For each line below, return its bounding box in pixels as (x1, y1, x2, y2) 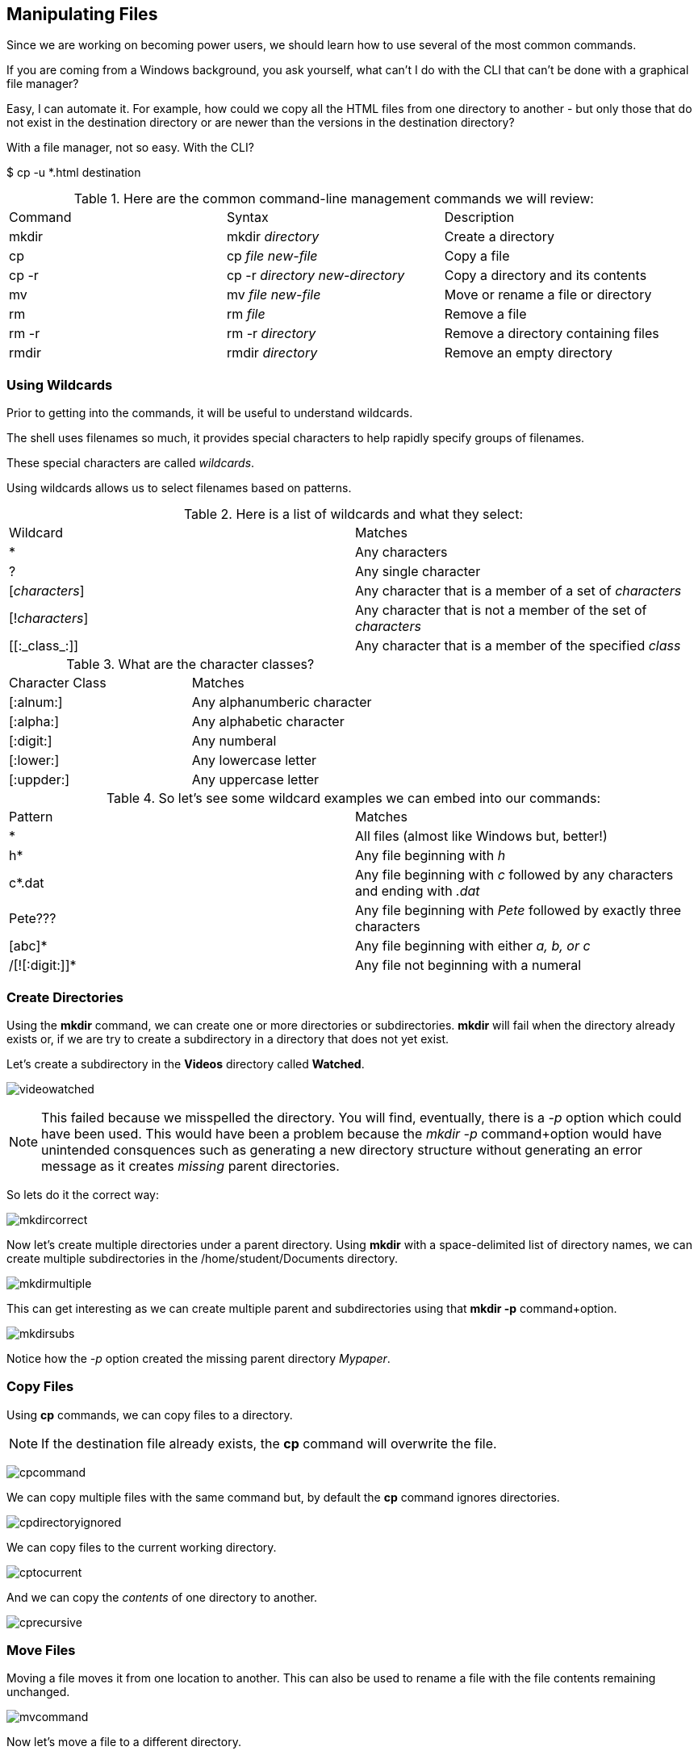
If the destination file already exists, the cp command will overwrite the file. (41, 1435, 497, 1452)
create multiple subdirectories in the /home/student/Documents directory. (6, 1251, 399, 1265)
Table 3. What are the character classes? (66, 656, 315, 673)
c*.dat (9, 875, 44, 892)
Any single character (355, 563, 481, 580)
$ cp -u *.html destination (6, 165, 141, 180)
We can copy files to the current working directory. (6, 1540, 277, 1554)
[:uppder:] (9, 771, 70, 788)
